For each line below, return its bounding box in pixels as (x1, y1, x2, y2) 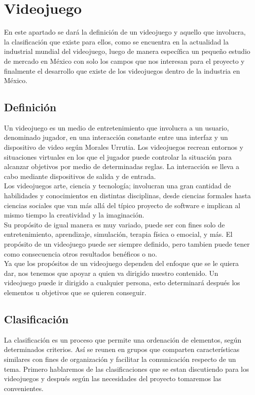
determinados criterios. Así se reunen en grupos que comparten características (4, 344, 240, 354)
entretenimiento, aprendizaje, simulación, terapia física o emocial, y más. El (4, 229, 233, 239)
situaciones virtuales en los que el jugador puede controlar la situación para (4, 151, 232, 162)
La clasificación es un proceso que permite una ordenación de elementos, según (4, 334, 242, 345)
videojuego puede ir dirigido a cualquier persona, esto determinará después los (4, 277, 240, 288)
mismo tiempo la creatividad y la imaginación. (4, 210, 145, 220)
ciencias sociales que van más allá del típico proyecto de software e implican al (4, 200, 241, 210)
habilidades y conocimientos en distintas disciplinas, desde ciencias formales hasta (4, 190, 251, 201)
